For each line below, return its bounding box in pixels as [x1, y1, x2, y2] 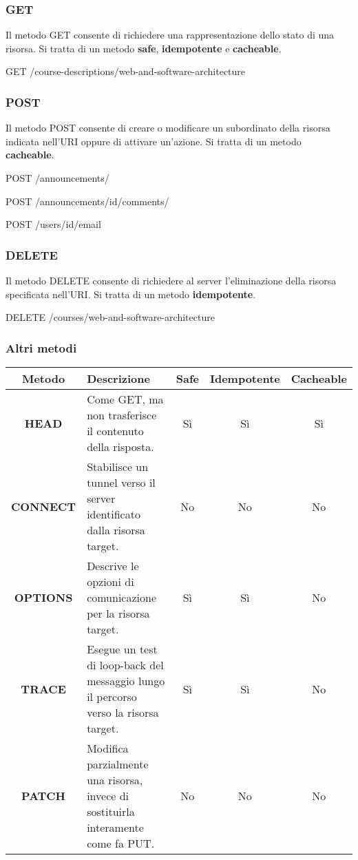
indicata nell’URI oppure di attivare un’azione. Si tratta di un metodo [6, 134, 302, 148]
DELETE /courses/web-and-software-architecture [6, 310, 215, 324]
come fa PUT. [87, 835, 155, 851]
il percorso [87, 689, 137, 704]
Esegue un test [87, 641, 158, 657]
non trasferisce [87, 407, 157, 423]
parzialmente [87, 756, 149, 772]
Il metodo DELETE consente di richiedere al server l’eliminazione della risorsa [6, 273, 337, 287]
